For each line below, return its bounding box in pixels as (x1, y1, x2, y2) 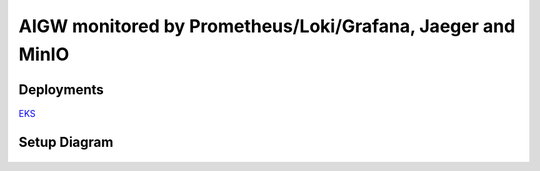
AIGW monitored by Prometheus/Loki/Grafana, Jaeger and (18, 15, 516, 37)
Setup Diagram (18, 133, 114, 150)
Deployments (18, 81, 104, 98)
